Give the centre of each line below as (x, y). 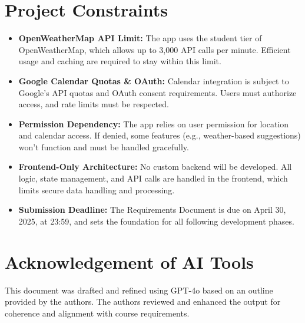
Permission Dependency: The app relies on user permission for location (154, 123)
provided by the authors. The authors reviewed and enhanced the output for (143, 301)
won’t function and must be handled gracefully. (104, 146)
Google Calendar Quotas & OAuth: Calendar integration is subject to (154, 80)
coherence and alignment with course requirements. (97, 313)
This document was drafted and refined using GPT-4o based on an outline (139, 290)
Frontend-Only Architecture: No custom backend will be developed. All (155, 167)
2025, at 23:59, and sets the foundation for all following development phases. (156, 221)
